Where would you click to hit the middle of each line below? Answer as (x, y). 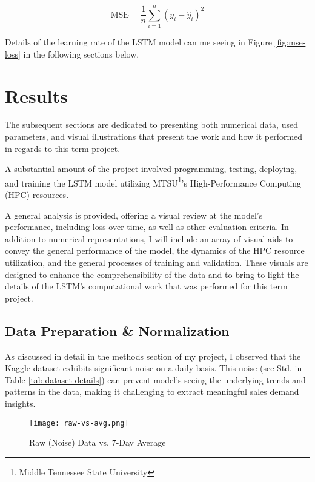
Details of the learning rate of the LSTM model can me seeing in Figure (139, 42)
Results (36, 95)
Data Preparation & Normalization (117, 330)
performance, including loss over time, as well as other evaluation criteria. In (147, 227)
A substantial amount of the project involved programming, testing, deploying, (151, 169)
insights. (20, 403)
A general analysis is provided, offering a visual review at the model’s (134, 215)
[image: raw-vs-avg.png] (79, 423)
